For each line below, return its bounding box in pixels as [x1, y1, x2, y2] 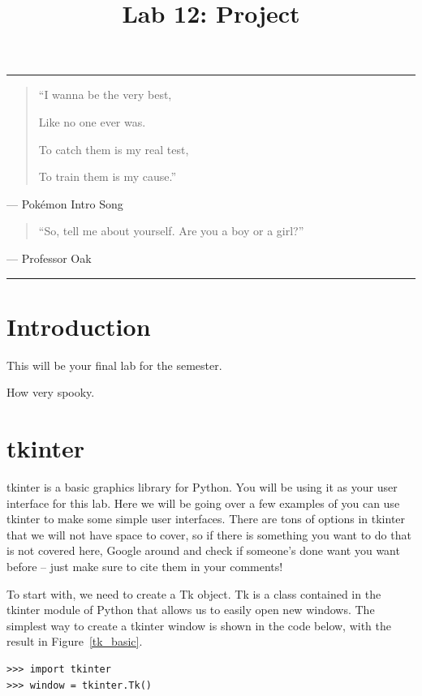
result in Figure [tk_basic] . [6, 633, 143, 650]
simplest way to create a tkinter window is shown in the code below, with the [6, 617, 391, 634]
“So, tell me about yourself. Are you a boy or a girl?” [38, 222, 304, 239]
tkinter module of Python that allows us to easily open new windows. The [6, 601, 375, 618]
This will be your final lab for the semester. [6, 356, 222, 373]
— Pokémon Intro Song [6, 195, 123, 212]
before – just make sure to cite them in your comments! [6, 557, 283, 574]
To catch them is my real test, [38, 140, 189, 157]
